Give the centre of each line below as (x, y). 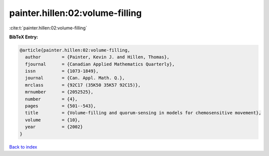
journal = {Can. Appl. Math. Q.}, (75, 78)
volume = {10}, (53, 120)
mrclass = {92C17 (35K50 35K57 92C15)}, (83, 85)
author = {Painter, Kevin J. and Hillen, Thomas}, (97, 57)
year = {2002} (54, 127)
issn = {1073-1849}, (62, 71)
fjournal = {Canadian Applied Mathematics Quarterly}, (100, 64)
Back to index (23, 147)
